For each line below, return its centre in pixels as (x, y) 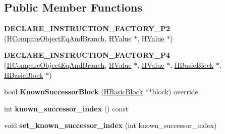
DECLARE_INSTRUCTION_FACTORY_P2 (87, 28)
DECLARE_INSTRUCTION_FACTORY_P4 (87, 55)
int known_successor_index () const (66, 108)
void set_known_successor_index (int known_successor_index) (110, 125)
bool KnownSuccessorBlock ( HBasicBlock (74, 92)
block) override (175, 92)
